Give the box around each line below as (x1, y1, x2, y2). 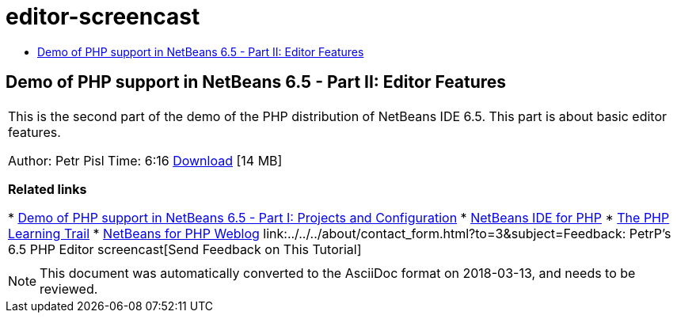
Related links (8, 180, 87, 197)
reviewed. (40, 280, 98, 297)
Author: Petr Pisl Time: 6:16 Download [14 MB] (8, 152, 283, 169)
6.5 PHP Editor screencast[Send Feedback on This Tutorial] (8, 241, 362, 257)
